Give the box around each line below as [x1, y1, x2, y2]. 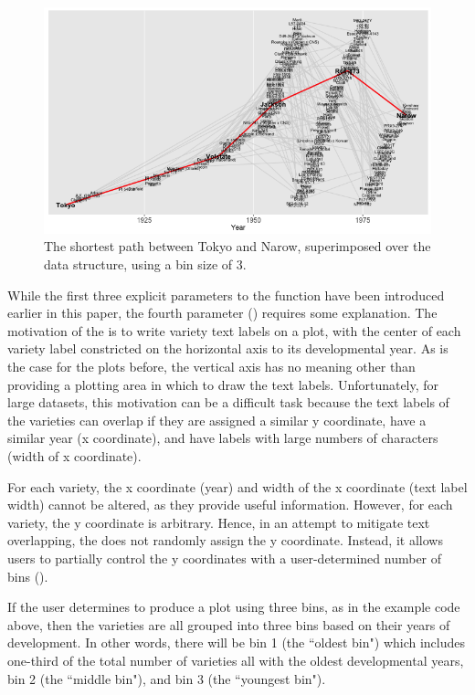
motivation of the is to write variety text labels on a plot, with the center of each [7, 321, 461, 340]
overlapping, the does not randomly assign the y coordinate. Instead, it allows [7, 531, 443, 550]
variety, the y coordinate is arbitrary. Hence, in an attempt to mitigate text [7, 512, 430, 532]
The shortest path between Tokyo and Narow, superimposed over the [44, 237, 431, 256]
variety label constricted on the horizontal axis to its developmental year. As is [7, 339, 449, 358]
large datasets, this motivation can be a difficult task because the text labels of [7, 393, 449, 412]
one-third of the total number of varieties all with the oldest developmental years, [7, 650, 464, 669]
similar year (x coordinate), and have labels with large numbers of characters [7, 428, 438, 448]
